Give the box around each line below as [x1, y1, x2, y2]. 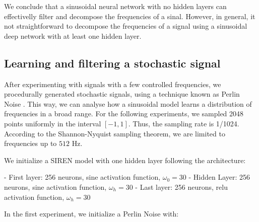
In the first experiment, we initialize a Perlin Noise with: [4, 208, 179, 219]
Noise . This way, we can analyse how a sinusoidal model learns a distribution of [4, 98, 252, 109]
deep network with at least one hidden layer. [4, 30, 142, 41]
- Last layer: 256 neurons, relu [135, 181, 228, 192]
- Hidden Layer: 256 [188, 172, 250, 182]
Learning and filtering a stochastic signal [4, 55, 221, 70]
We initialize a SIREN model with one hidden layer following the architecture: [4, 155, 246, 165]
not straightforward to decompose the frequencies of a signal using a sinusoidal [4, 21, 247, 31]
